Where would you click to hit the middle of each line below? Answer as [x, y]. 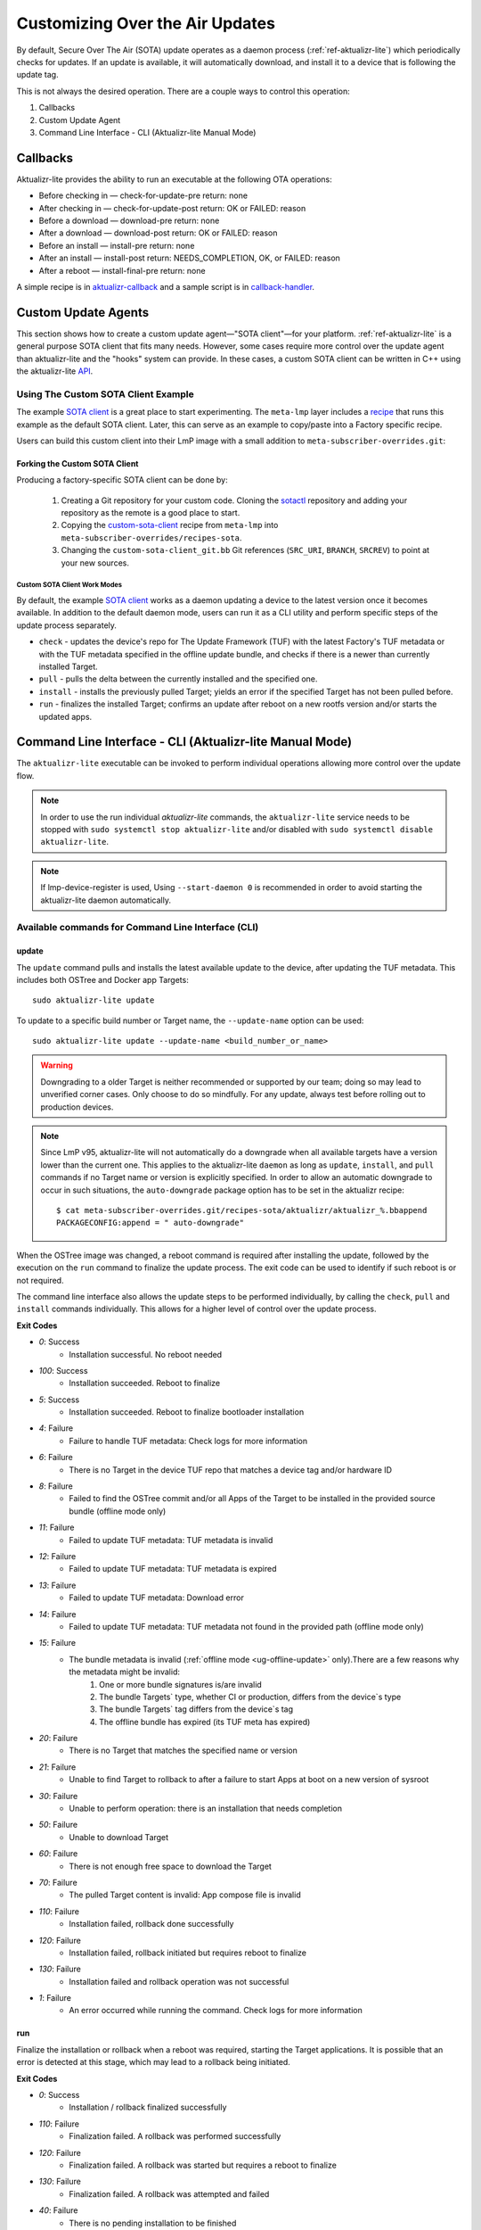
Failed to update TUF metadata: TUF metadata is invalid [171, 1540]
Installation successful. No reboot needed [146, 1354]
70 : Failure [58, 1882]
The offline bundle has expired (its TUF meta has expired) [205, 1722]
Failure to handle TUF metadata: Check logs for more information [188, 1441]
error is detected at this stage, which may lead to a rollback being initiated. [154, 2062]
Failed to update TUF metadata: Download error [156, 1598]
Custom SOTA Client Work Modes [69, 585]
